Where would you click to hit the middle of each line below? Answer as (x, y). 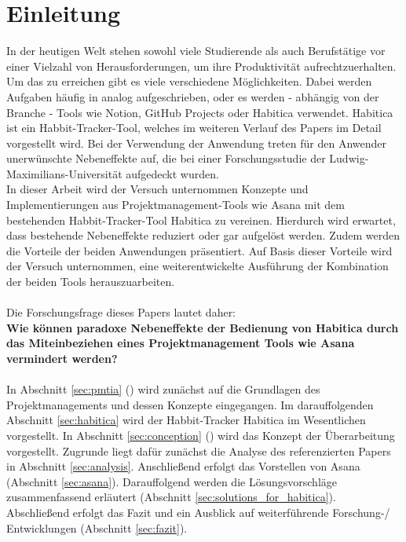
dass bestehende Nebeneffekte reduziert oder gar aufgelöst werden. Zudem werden (203, 235)
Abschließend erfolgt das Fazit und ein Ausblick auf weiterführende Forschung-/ (198, 512)
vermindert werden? (62, 358)
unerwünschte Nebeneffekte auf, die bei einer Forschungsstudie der (166, 158)
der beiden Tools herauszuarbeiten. (91, 282)
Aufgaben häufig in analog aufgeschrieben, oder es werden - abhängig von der (193, 96)
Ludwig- (349, 158)
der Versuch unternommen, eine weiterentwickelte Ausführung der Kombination (198, 266)
